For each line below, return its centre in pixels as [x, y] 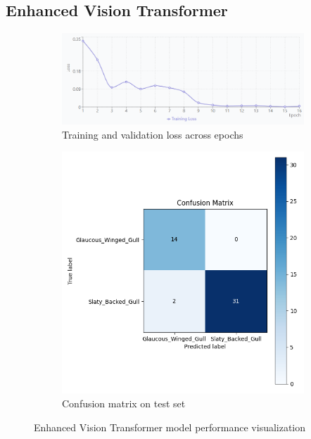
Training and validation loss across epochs [153, 134]
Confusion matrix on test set [124, 403]
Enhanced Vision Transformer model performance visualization [170, 427]
